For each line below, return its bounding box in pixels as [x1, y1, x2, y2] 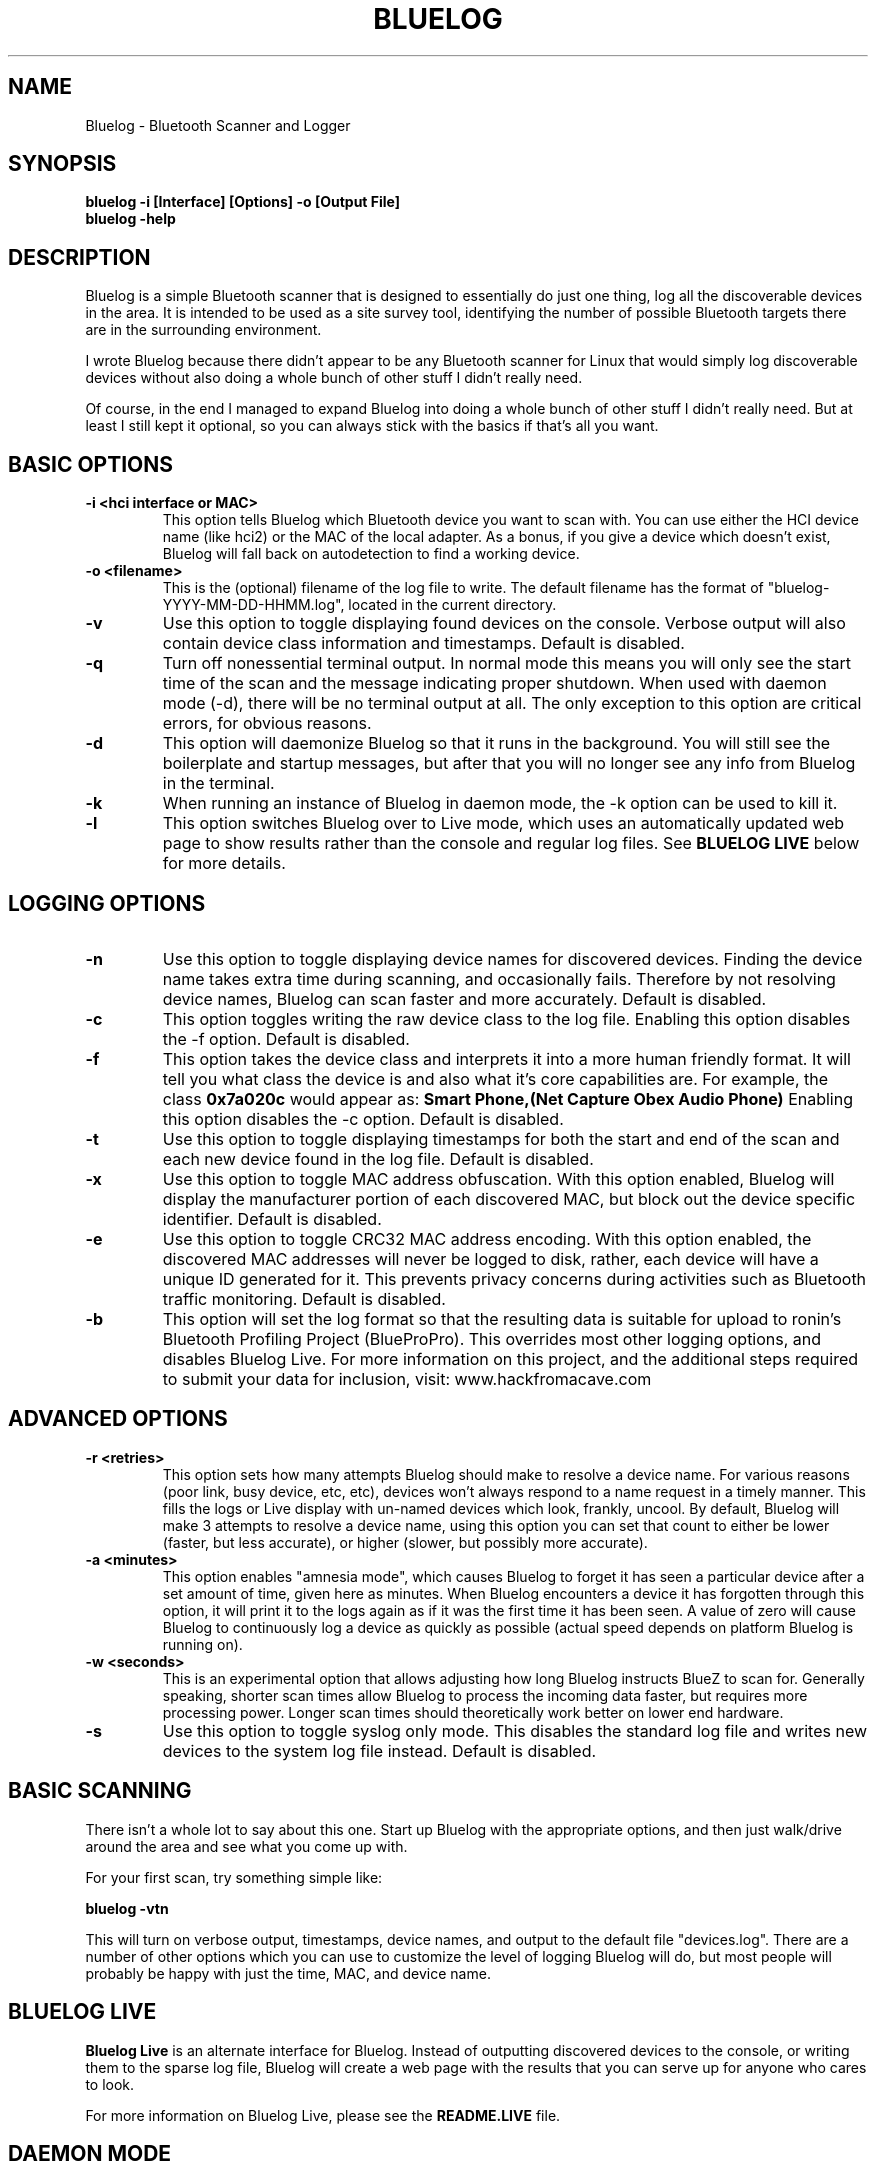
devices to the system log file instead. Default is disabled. [162, 1740, 597, 1761]
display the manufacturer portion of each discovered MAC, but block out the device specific [162, 1188, 856, 1209]
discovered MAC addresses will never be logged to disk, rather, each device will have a [162, 1248, 819, 1269]
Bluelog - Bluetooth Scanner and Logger [85, 116, 351, 134]
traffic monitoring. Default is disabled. [162, 1288, 446, 1309]
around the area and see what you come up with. [85, 1837, 408, 1855]
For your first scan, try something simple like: [85, 1868, 383, 1886]
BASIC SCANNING [8, 1778, 192, 1804]
